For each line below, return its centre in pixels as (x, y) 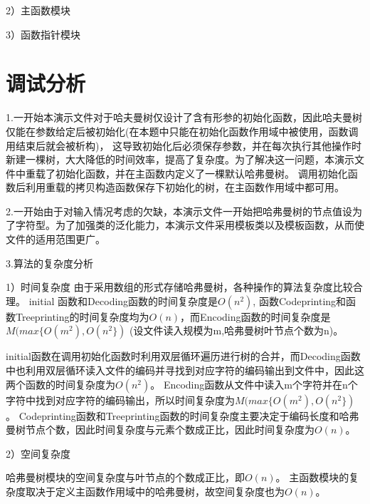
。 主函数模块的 (312, 477)
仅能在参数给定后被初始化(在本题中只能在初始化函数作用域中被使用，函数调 (182, 131)
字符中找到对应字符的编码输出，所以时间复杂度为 (120, 400)
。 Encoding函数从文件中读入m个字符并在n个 (254, 384)
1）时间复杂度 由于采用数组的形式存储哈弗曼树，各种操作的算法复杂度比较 (179, 287)
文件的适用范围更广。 (55, 239)
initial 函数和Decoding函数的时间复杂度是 (123, 300)
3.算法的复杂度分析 (49, 263)
